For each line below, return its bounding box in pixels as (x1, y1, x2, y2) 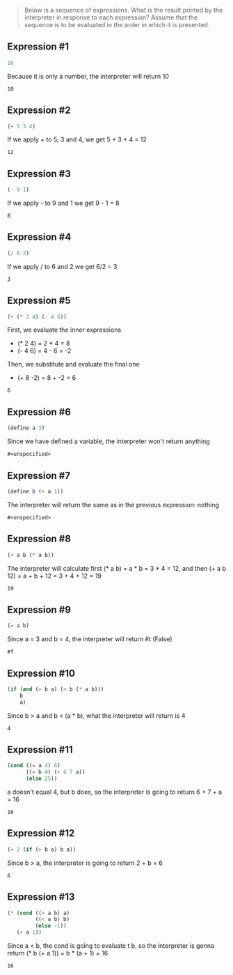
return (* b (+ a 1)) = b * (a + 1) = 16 (7, 949, 109, 958)
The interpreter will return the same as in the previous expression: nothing (7, 500, 219, 509)
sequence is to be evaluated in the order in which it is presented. (24, 21, 210, 29)
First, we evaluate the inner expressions (7, 325, 122, 334)
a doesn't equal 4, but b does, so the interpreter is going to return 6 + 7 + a (7, 788, 223, 797)
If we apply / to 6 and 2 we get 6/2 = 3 (7, 262, 118, 270)
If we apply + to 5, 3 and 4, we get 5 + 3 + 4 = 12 (7, 135, 147, 144)
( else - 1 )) (35, 923, 67, 930)
